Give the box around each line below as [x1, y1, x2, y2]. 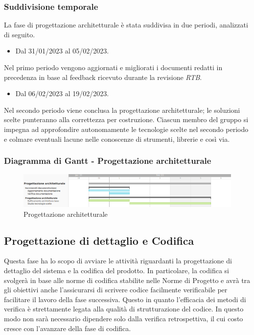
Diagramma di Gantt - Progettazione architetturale [4, 155, 211, 167]
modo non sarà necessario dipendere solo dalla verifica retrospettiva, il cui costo [4, 313, 243, 323]
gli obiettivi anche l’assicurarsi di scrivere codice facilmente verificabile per [4, 284, 228, 295]
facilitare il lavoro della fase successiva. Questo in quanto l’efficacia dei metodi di [4, 294, 246, 304]
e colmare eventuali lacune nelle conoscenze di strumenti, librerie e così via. [4, 133, 230, 144]
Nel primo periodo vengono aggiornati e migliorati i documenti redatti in [4, 62, 223, 72]
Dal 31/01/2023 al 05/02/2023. [15, 46, 109, 56]
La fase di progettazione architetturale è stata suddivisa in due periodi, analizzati [4, 20, 248, 30]
